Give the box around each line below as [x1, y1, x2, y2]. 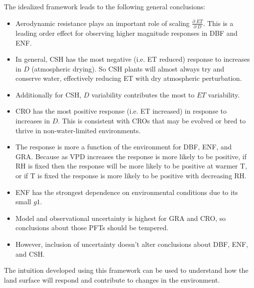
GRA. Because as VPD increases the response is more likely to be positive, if [15, 151, 247, 161]
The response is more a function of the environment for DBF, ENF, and [15, 142, 232, 152]
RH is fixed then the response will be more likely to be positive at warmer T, [15, 161, 247, 171]
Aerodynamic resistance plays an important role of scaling [15, 18, 190, 28]
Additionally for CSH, [15, 89, 82, 99]
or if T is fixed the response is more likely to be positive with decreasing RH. [15, 170, 247, 181]
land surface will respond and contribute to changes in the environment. [4, 274, 220, 285]
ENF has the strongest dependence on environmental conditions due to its [15, 187, 238, 197]
